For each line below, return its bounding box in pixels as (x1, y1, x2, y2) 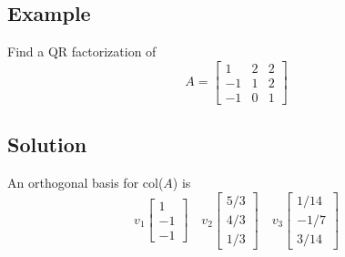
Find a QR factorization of (7, 42, 157, 61)
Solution (7, 130, 87, 159)
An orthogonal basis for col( (7, 173, 164, 192)
